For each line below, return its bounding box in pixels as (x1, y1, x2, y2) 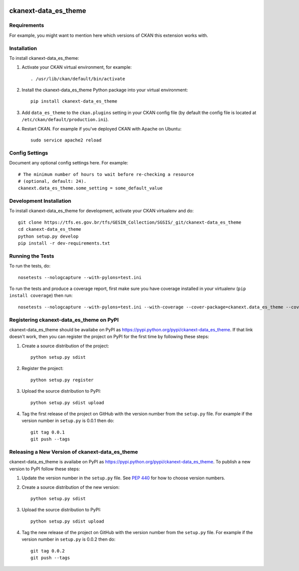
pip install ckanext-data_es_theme (30, 99, 118, 104)
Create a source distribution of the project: (21, 343, 109, 349)
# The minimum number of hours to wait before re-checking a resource (18, 171, 194, 177)
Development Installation (9, 197, 72, 204)
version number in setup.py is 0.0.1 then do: (21, 418, 115, 424)
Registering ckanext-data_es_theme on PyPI (9, 316, 119, 323)
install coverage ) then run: (9, 292, 73, 298)
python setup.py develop (18, 233, 79, 239)
